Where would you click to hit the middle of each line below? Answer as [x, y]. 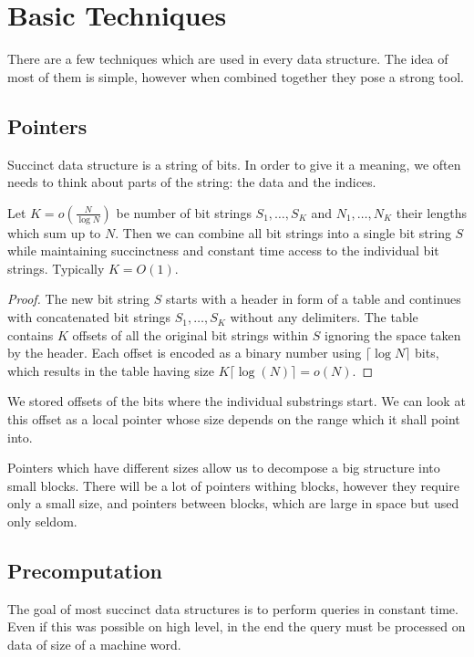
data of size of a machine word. [94, 644]
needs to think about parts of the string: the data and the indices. [192, 182]
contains [31, 334]
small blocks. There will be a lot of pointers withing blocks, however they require [233, 485]
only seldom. [42, 521]
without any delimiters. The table [324, 317]
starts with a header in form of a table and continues [313, 299]
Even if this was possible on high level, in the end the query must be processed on [237, 626]
